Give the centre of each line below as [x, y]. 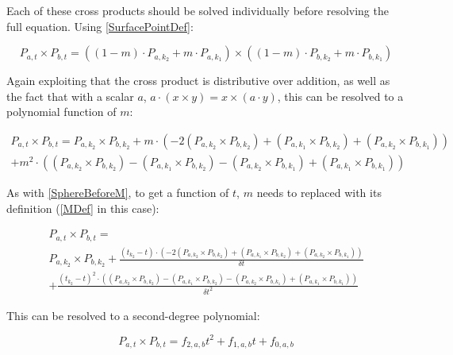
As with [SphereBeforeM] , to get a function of [118, 193]
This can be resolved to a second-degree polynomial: [133, 315]
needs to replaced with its [319, 193]
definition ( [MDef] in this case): [83, 208]
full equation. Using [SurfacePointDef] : [100, 26]
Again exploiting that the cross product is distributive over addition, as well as [198, 81]
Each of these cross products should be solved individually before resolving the [198, 10]
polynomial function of [61, 112]
